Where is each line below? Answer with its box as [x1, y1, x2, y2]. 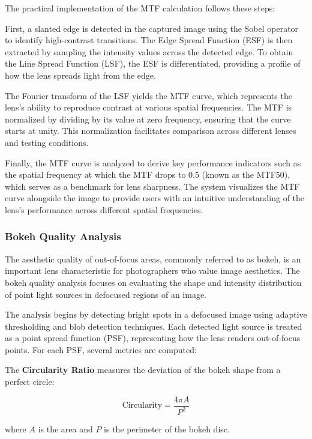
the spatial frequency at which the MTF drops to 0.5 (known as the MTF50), [5, 168, 290, 181]
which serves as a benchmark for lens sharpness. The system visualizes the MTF [5, 180, 300, 192]
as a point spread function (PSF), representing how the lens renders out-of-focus [5, 332, 301, 344]
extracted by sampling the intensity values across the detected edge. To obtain [5, 45, 293, 58]
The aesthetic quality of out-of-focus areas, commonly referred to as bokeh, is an [5, 252, 301, 265]
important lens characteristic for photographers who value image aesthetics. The [5, 264, 300, 277]
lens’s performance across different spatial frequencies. [5, 203, 203, 216]
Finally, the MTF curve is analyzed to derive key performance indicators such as [5, 156, 301, 169]
